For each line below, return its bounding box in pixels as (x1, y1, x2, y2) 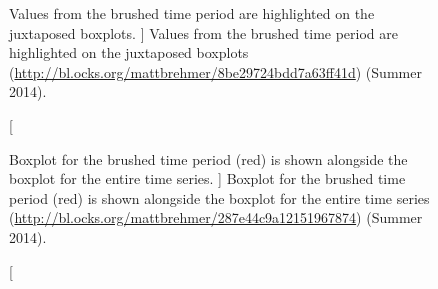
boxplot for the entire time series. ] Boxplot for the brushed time (9, 168, 406, 189)
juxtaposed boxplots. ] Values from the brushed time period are (9, 22, 399, 43)
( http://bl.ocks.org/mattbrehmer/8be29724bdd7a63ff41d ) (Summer (9, 61, 422, 82)
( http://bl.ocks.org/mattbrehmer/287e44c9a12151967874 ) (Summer (9, 207, 423, 228)
